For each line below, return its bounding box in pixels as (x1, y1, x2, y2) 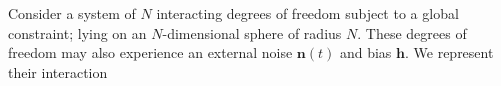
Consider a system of (8, 3, 136, 23)
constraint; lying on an (8, 22, 147, 43)
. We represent (404, 42, 494, 63)
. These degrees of (357, 22, 467, 43)
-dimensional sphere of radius (162, 22, 342, 43)
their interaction (8, 61, 108, 82)
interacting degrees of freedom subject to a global (156, 3, 459, 23)
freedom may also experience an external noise (8, 42, 293, 63)
